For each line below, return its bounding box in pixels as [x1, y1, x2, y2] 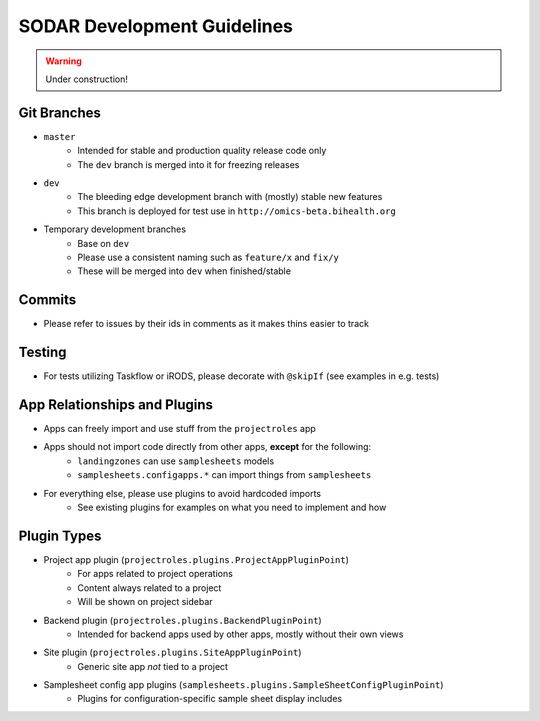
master [43, 131, 76, 142]
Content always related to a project [77, 581, 222, 594]
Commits [18, 291, 77, 309]
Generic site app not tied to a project [77, 660, 229, 672]
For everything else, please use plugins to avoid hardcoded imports [43, 487, 322, 499]
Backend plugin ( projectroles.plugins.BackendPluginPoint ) [43, 614, 322, 626]
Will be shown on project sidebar [77, 596, 214, 608]
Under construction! [45, 73, 129, 85]
